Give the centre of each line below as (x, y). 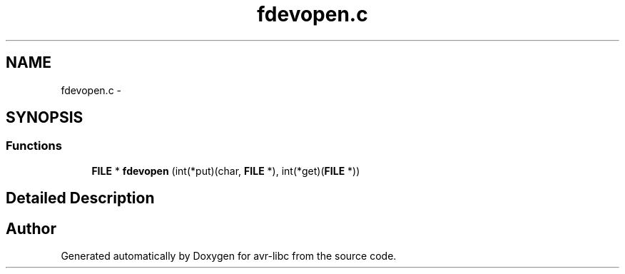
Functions (34, 146)
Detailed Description (80, 198)
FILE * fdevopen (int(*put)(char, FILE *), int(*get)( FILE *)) (226, 171)
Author (31, 228)
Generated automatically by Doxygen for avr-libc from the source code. (229, 256)
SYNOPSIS (45, 118)
